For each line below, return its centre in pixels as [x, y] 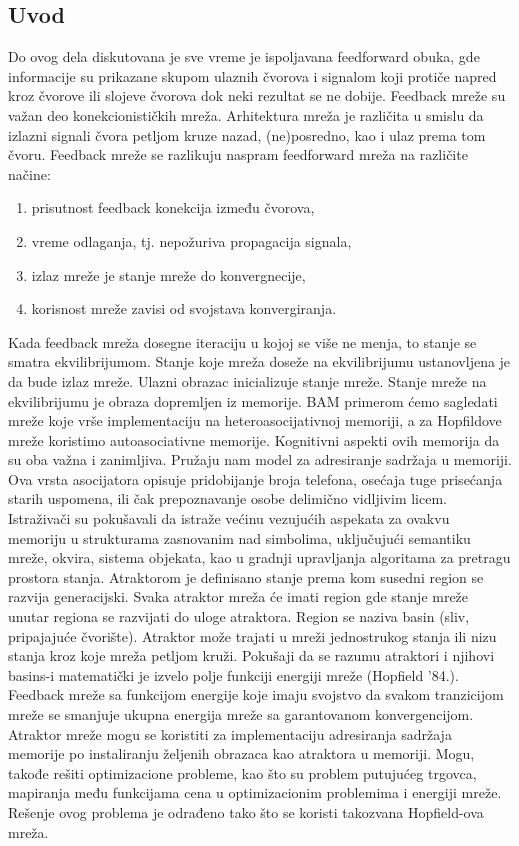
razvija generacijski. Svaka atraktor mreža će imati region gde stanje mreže [238, 596]
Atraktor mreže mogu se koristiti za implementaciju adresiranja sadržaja [230, 733]
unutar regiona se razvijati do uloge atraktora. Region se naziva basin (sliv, [239, 616]
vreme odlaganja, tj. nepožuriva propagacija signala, [191, 240]
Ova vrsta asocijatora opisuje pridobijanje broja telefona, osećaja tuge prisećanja [255, 478]
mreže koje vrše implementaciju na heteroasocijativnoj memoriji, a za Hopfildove [255, 420]
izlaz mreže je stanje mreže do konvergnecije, [168, 274]
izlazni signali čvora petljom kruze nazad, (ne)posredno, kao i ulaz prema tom [247, 134]
